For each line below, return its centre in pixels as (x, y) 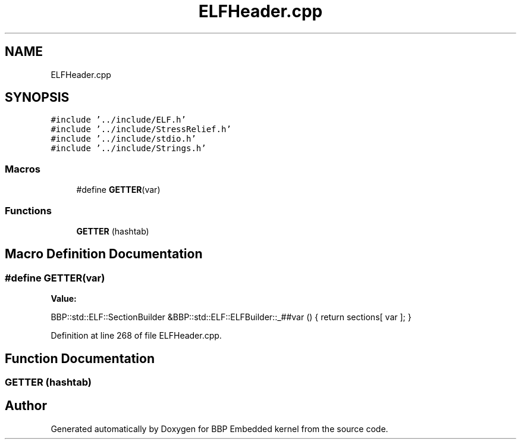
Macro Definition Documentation (104, 254)
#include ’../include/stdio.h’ (123, 139)
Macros (23, 169)
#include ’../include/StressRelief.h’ (141, 129)
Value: (64, 299)
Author (26, 406)
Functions (28, 210)
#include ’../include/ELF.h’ (118, 120)
